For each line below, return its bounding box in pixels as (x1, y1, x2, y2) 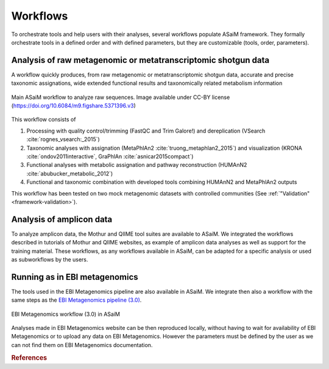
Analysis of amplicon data (11, 214, 113, 224)
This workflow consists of (11, 116, 76, 123)
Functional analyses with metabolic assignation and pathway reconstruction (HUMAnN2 (26, 161, 247, 169)
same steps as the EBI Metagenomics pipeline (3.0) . (11, 296, 142, 304)
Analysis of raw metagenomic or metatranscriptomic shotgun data (11, 55, 270, 65)
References (11, 353, 48, 362)
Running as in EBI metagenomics (11, 272, 138, 282)
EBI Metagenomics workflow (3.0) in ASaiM (11, 310, 120, 318)
